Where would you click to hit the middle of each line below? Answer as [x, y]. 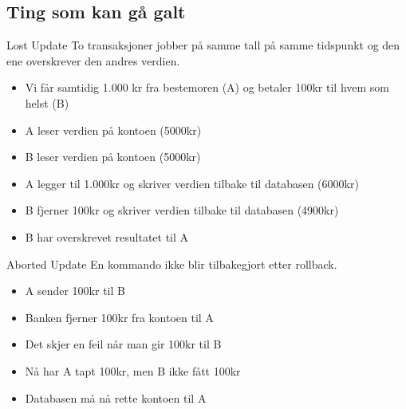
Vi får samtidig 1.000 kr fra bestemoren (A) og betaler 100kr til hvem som [207, 87]
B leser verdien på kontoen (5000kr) [113, 157]
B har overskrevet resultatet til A [107, 236]
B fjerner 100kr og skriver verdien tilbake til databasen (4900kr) [182, 210]
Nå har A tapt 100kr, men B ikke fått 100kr [133, 370]
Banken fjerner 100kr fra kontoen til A [119, 317]
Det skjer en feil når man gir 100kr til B [123, 344]
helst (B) [47, 102]
